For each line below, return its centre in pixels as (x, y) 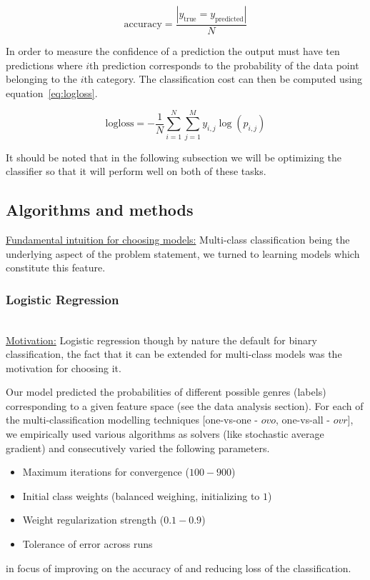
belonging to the (41, 79)
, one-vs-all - (303, 420)
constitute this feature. (56, 267)
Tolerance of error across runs (87, 544)
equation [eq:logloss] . (52, 92)
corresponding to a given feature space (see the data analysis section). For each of (185, 405)
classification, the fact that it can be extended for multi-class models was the (174, 354)
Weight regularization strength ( (93, 520)
